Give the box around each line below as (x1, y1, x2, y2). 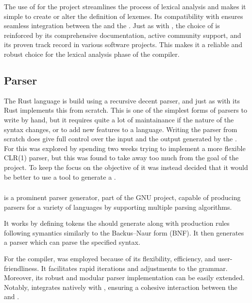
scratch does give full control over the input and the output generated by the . (4, 134, 237, 144)
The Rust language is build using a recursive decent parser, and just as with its (4, 95, 240, 105)
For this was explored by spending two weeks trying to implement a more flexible (4, 143, 246, 153)
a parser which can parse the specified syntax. (4, 237, 140, 247)
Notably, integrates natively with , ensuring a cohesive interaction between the (4, 282, 237, 292)
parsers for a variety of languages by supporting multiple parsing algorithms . (4, 202, 232, 212)
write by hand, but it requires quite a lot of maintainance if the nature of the (4, 114, 234, 124)
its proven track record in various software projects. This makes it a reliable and (4, 39, 243, 50)
